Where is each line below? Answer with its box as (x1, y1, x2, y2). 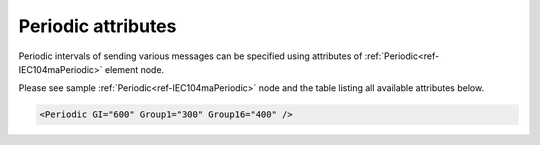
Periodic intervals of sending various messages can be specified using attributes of (18, 50, 363, 62)
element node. (104, 63, 165, 75)
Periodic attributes (18, 15, 177, 37)
